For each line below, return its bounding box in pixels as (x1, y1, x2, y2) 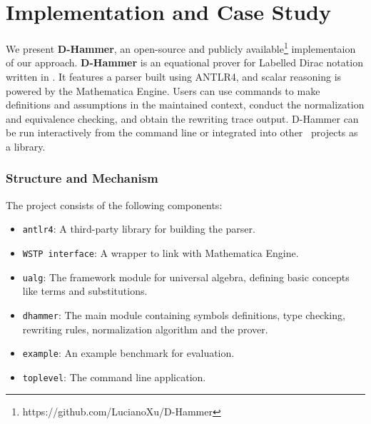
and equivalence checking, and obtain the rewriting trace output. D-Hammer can (6, 111, 359, 126)
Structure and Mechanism (6, 169, 158, 187)
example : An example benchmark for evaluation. (22, 345, 235, 360)
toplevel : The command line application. (22, 369, 206, 384)
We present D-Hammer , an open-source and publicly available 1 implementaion (6, 39, 356, 56)
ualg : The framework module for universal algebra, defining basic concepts (22, 269, 350, 284)
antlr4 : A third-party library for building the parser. (22, 221, 255, 236)
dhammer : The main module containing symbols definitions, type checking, (22, 307, 345, 322)
